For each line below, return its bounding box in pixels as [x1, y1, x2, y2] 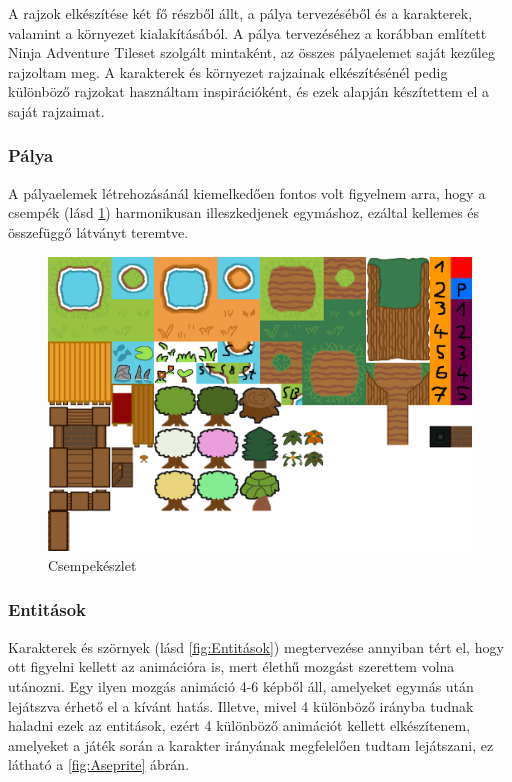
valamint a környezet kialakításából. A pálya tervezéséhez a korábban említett [8, 22, 487, 43]
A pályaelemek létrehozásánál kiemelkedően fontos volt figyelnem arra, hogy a [8, 182, 486, 203]
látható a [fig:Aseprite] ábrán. [8, 754, 190, 775]
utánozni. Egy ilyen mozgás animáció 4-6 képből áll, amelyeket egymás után [8, 675, 474, 696]
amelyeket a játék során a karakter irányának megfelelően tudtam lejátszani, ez [8, 734, 494, 755]
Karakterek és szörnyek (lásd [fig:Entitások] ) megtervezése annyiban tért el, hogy [8, 636, 504, 657]
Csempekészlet [48, 554, 137, 575]
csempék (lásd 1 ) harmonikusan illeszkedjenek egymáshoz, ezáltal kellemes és [8, 202, 480, 223]
